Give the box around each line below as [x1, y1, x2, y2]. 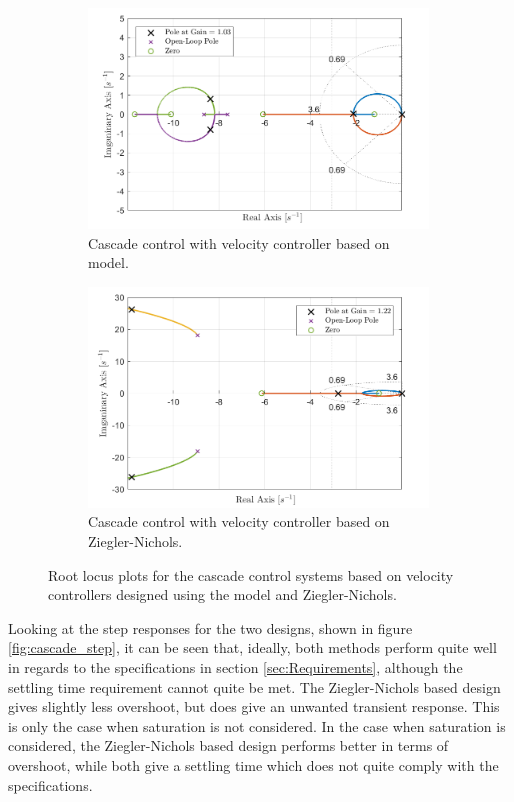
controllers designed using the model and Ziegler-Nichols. [48, 584, 397, 605]
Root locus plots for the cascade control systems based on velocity [48, 564, 454, 585]
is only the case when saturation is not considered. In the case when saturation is [8, 715, 506, 736]
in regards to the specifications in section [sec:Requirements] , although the [8, 657, 463, 678]
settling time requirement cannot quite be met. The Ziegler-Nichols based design [8, 676, 501, 697]
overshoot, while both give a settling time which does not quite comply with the [8, 755, 499, 775]
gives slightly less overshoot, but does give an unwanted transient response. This [8, 696, 500, 717]
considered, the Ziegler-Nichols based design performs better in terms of [8, 735, 449, 756]
